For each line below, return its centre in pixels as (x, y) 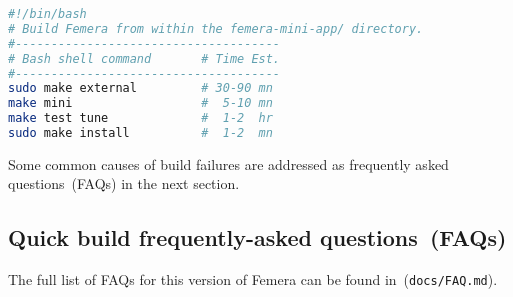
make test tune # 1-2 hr (140, 118)
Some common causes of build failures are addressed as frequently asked (228, 163)
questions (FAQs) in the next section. (124, 183)
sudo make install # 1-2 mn (140, 133)
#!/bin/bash (47, 14)
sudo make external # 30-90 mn (140, 88)
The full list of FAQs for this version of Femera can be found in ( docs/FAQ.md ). (253, 279)
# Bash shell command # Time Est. (144, 58)
